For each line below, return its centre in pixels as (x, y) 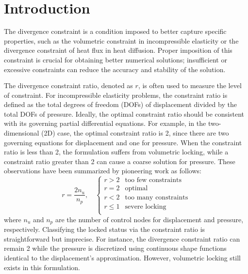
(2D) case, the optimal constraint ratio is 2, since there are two (135, 133)
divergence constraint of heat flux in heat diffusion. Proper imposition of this (118, 50)
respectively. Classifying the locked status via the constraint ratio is (105, 229)
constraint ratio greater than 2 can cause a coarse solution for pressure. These (120, 161)
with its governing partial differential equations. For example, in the (105, 123)
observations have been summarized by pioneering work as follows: (103, 171)
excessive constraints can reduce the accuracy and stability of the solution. (115, 69)
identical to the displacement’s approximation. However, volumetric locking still (123, 257)
